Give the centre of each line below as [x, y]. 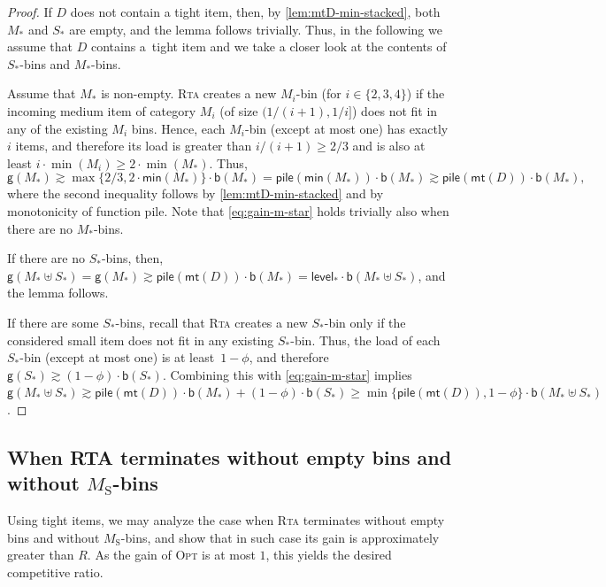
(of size [239, 110]
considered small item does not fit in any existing [141, 340]
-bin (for [318, 93]
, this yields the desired [329, 555]
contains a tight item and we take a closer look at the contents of [268, 46]
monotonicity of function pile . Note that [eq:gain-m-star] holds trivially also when [228, 210]
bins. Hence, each [178, 128]
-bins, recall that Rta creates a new [211, 322]
